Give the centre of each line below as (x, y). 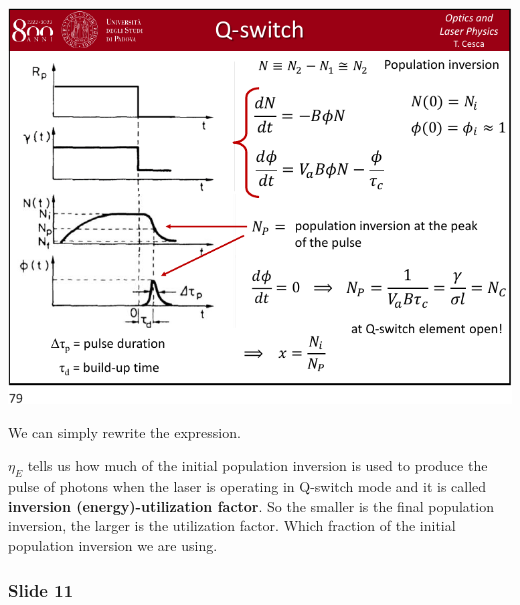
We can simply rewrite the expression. (124, 431)
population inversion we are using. (113, 545)
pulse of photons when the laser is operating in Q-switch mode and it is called (247, 486)
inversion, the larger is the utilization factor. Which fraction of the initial (232, 525)
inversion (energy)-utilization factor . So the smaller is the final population (251, 505)
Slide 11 (41, 589)
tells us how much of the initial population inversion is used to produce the (257, 465)
